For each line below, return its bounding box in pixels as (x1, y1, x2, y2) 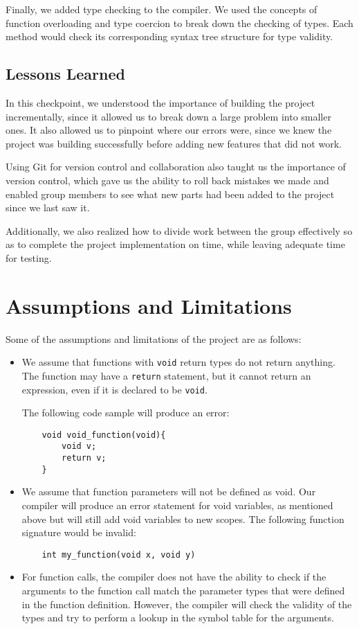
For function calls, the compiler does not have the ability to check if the (21, 569, 326, 584)
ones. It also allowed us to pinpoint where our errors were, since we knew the (6, 123, 332, 137)
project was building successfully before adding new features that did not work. (6, 136, 342, 150)
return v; (62, 453, 107, 463)
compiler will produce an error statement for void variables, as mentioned (21, 498, 333, 513)
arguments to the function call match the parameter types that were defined (21, 583, 345, 598)
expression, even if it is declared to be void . (21, 382, 208, 396)
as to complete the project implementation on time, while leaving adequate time (6, 237, 345, 251)
